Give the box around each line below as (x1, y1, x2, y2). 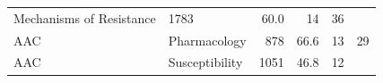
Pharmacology (168, 30, 247, 49)
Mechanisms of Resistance (13, 8, 156, 27)
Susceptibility (168, 53, 243, 71)
